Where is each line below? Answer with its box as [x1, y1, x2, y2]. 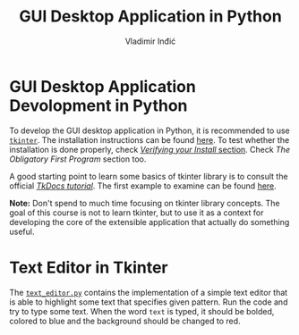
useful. [9, 226, 35, 237]
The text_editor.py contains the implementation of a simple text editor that [9, 287, 288, 297]
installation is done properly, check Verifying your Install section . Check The [9, 144, 291, 155]
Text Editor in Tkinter [9, 257, 168, 278]
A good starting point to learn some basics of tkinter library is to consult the [9, 171, 288, 181]
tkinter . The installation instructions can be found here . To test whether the [9, 134, 290, 145]
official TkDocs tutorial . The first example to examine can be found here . [9, 180, 278, 191]
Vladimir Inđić [124, 36, 176, 46]
